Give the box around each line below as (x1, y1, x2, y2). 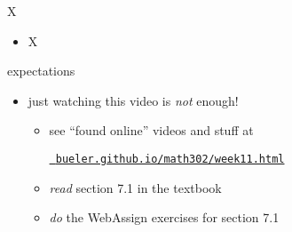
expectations (7, 61, 75, 80)
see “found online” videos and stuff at (49, 121, 254, 140)
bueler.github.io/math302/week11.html (55, 152, 285, 165)
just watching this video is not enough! (28, 91, 239, 109)
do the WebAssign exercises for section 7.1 (49, 208, 280, 227)
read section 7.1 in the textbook (49, 178, 222, 196)
